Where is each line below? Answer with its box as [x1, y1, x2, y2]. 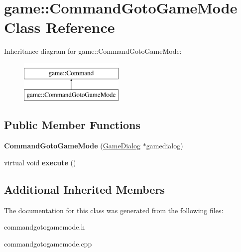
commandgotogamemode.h [4, 222, 85, 232]
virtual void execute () [4, 157, 76, 167]
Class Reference [4, 17, 115, 37]
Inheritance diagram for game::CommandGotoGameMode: [4, 46, 182, 56]
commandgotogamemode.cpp [4, 238, 92, 249]
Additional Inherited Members [4, 181, 165, 197]
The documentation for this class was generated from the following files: [4, 205, 224, 215]
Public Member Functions [4, 117, 140, 132]
